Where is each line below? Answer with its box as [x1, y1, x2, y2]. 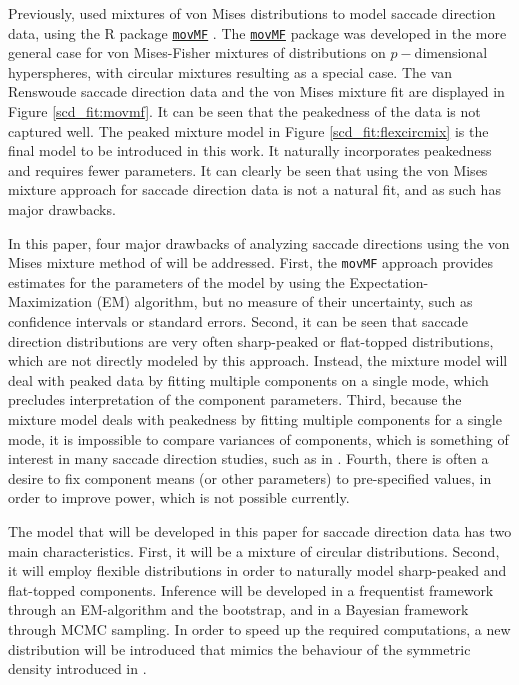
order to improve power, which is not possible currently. [8, 487, 350, 508]
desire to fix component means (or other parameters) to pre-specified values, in [8, 467, 492, 488]
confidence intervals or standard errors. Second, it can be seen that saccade [8, 311, 468, 332]
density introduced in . [8, 658, 147, 679]
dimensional [414, 42, 488, 63]
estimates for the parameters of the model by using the [8, 271, 345, 292]
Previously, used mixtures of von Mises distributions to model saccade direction [8, 3, 496, 23]
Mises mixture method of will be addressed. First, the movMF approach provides [8, 252, 494, 273]
